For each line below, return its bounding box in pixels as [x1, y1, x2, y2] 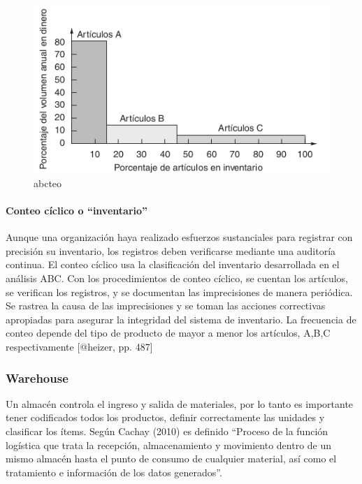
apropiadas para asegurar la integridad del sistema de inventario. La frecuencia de [6, 311, 356, 326]
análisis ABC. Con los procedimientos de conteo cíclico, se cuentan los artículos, [6, 271, 348, 286]
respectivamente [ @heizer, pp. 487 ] [6, 339, 153, 354]
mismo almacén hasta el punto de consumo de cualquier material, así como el [6, 451, 337, 466]
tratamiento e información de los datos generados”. [6, 464, 222, 479]
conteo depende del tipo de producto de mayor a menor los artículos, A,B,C [6, 325, 331, 340]
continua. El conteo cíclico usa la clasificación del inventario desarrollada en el [6, 257, 340, 272]
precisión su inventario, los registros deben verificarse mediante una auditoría [6, 243, 336, 258]
